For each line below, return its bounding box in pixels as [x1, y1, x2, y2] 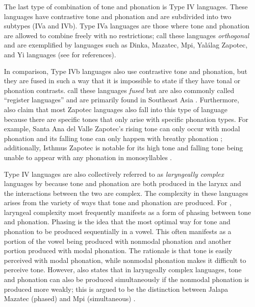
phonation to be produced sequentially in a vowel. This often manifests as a [4, 226, 231, 236]
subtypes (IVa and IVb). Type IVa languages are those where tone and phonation [4, 21, 250, 31]
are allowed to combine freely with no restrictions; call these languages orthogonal [4, 30, 249, 40]
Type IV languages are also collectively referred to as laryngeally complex [4, 168, 224, 179]
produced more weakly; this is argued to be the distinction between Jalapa [4, 283, 229, 294]
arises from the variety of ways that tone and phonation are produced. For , [4, 197, 231, 208]
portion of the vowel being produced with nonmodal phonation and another [4, 236, 231, 246]
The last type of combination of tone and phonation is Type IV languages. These [4, 1, 248, 11]
